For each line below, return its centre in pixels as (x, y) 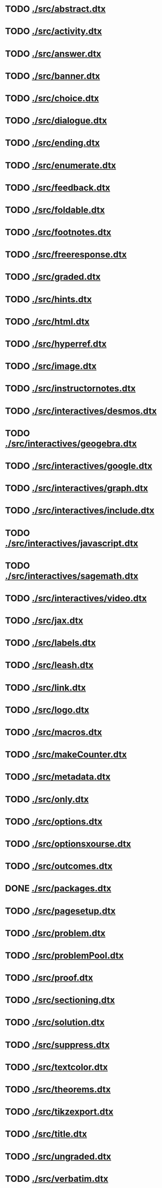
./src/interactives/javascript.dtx (71, 543)
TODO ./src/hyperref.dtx (56, 344)
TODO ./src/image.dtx (51, 366)
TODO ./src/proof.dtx (49, 978)
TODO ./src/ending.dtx (52, 143)
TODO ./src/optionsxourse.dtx (68, 844)
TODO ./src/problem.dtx (55, 933)
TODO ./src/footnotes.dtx (58, 232)
